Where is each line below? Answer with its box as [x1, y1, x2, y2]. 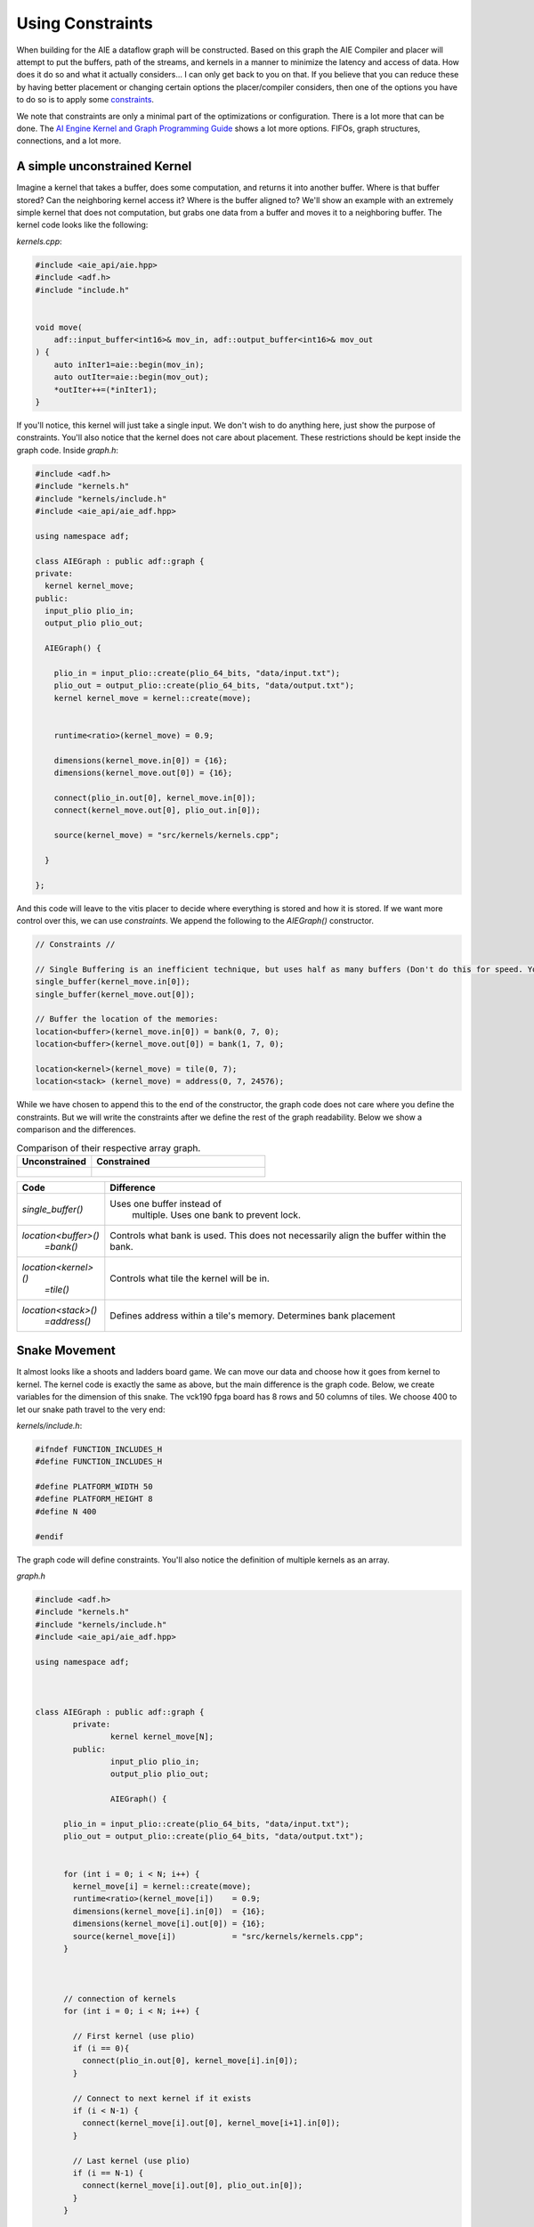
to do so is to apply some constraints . [16, 94, 155, 105]
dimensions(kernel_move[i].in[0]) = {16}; [72, 1906, 266, 1916]
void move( [35, 322, 83, 332]
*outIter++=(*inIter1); [53, 384, 158, 395]
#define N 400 [35, 1506, 97, 1516]
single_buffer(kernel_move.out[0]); [35, 989, 196, 999]
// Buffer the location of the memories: [35, 1014, 219, 1024]
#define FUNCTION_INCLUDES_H [35, 1456, 163, 1467]
